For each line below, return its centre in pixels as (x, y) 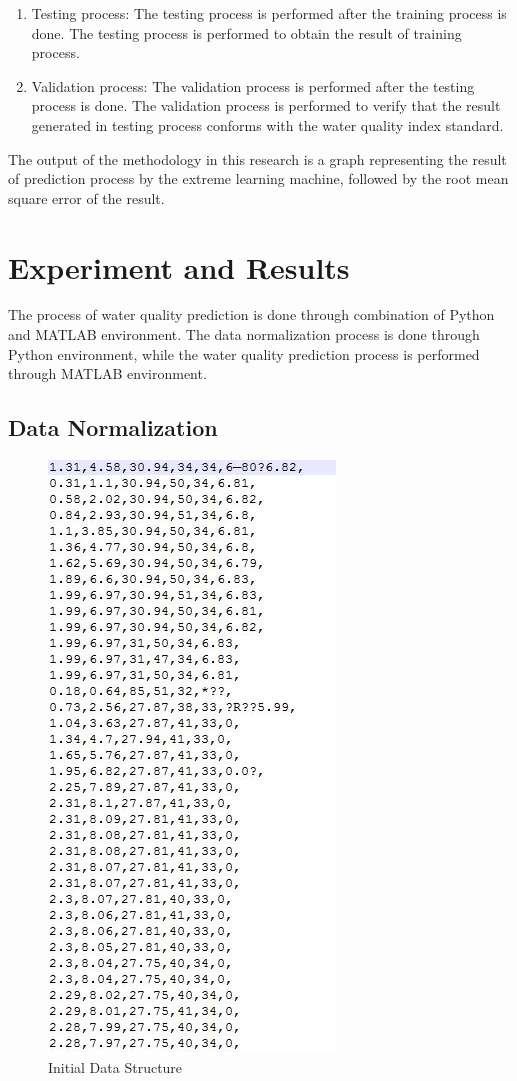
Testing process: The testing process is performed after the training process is (269, 13)
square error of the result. (86, 197)
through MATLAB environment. (107, 373)
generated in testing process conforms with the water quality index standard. (267, 124)
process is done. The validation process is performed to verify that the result (266, 105)
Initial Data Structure (115, 1066)
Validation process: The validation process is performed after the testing (253, 85)
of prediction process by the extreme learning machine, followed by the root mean (258, 178)
